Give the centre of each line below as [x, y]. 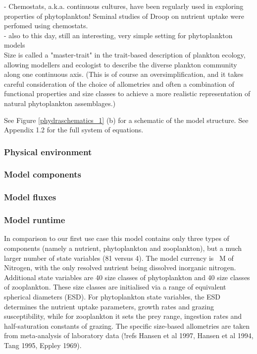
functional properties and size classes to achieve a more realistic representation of [127, 93]
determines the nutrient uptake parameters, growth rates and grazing [109, 306]
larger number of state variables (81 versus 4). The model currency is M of [119, 258]
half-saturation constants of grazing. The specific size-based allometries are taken [127, 325]
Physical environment [48, 151]
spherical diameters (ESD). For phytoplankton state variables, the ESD [112, 297]
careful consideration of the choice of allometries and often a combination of [119, 84]
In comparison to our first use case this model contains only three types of [117, 238]
